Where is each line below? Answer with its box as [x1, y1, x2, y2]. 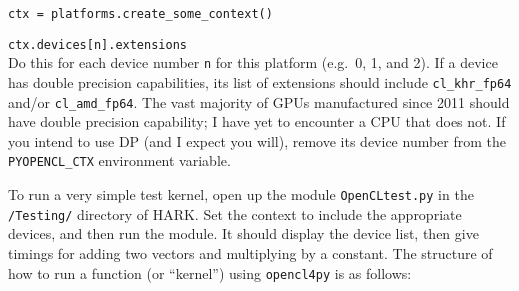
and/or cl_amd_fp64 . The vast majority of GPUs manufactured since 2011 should [8, 91, 510, 112]
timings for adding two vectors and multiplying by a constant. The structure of [8, 243, 493, 264]
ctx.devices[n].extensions [8, 37, 187, 52]
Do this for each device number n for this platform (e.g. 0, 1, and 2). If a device [8, 52, 498, 73]
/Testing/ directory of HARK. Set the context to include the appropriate [8, 203, 462, 224]
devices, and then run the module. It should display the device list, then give [8, 223, 479, 244]
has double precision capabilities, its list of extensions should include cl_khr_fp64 [8, 71, 512, 92]
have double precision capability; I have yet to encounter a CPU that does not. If [8, 111, 506, 132]
